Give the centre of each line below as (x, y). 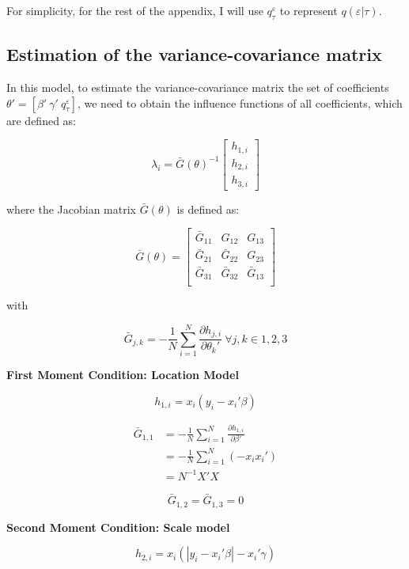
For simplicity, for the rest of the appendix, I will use (135, 10)
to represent (309, 10)
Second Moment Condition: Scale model (118, 527)
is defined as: (208, 209)
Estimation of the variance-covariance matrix (194, 54)
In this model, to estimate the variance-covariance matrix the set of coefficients (198, 87)
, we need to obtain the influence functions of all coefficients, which (240, 102)
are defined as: (42, 120)
